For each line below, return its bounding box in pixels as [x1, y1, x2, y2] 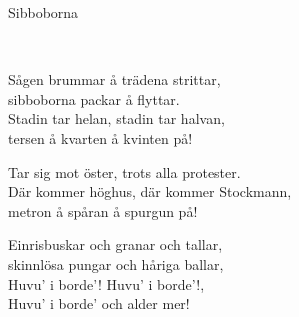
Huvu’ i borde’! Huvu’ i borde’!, [8, 273, 205, 294]
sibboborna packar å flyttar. [8, 88, 180, 109]
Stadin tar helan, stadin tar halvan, [8, 108, 225, 129]
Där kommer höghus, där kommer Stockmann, [8, 181, 292, 202]
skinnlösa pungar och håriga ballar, [8, 253, 224, 274]
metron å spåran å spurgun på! [8, 200, 198, 221]
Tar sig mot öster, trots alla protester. [8, 161, 241, 182]
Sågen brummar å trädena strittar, [8, 69, 221, 90]
